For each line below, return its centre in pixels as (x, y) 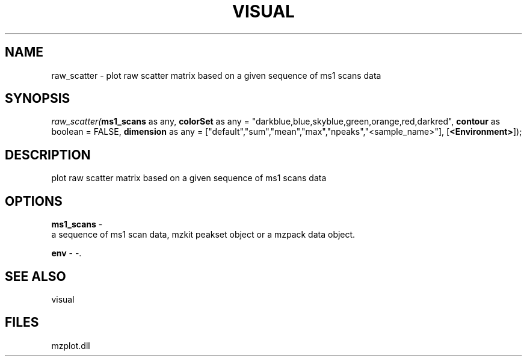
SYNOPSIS (38, 99)
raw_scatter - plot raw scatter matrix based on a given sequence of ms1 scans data (216, 75)
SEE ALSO (35, 276)
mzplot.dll (71, 345)
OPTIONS (34, 201)
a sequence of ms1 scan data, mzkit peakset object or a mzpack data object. (203, 235)
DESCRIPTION (48, 155)
